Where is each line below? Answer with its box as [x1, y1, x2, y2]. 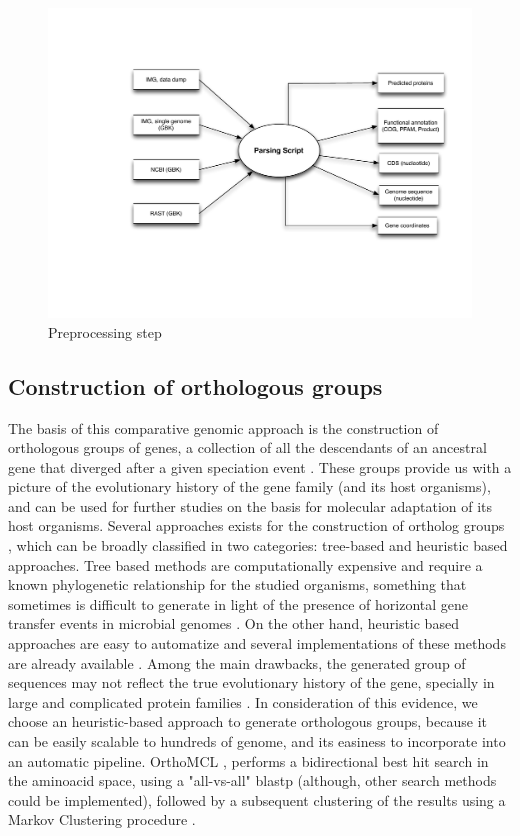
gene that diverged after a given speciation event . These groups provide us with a [8, 456, 512, 477]
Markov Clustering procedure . [8, 809, 196, 830]
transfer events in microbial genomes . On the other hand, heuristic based [8, 613, 459, 634]
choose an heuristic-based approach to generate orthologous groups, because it [8, 711, 487, 732]
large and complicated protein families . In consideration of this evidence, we [8, 691, 478, 712]
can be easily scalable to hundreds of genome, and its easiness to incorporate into [8, 731, 506, 752]
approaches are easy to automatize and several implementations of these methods [8, 633, 506, 654]
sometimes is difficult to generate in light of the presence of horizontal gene [8, 593, 469, 614]
